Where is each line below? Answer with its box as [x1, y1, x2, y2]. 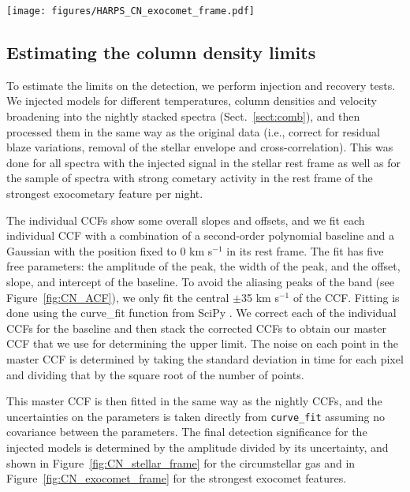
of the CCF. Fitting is [293, 289, 400, 305]
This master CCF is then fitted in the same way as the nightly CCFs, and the [6, 393, 382, 409]
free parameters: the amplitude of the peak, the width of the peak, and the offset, [6, 258, 401, 274]
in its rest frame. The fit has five [226, 242, 384, 259]
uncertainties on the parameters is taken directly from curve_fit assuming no [6, 408, 385, 424]
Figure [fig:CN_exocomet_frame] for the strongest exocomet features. [6, 470, 347, 486]
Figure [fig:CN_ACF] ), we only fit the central [6, 289, 229, 305]
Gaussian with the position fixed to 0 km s [6, 242, 213, 259]
